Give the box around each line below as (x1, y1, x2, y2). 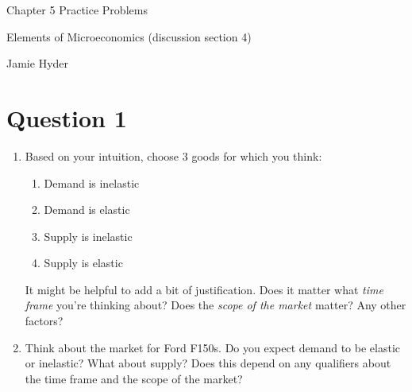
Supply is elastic (44, 254, 123, 271)
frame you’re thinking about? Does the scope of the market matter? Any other (25, 297, 406, 313)
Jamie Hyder (6, 55, 69, 72)
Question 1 (6, 101, 127, 134)
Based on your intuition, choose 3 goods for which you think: (25, 147, 322, 164)
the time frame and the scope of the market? (25, 370, 243, 386)
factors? (25, 312, 64, 329)
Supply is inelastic (44, 227, 133, 244)
